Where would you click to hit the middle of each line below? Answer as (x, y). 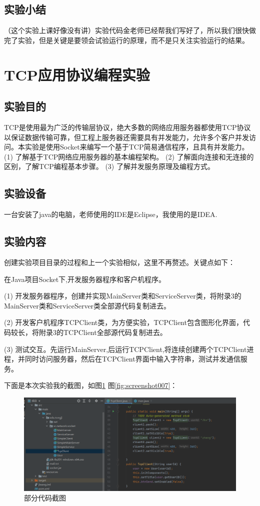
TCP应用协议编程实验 (77, 74)
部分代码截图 (45, 498)
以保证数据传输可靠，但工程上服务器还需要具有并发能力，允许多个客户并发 (126, 137)
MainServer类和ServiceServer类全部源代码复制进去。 (87, 305)
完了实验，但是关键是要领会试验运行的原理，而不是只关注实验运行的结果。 (126, 40)
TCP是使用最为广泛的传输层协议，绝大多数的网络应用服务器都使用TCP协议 (127, 127)
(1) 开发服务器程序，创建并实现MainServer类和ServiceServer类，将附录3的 (123, 296)
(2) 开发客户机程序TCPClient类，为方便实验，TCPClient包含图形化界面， (123, 322)
